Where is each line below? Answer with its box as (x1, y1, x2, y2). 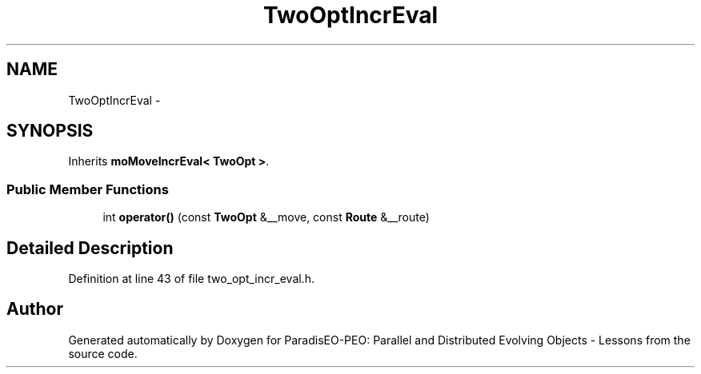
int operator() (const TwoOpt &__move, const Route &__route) (102, 210, 430, 225)
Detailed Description (6, 237, 174, 258)
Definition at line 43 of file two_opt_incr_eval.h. (68, 272, 314, 286)
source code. (68, 346, 138, 360)
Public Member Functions (6, 181, 169, 197)
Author (6, 299, 63, 320)
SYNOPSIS (6, 121, 94, 141)
